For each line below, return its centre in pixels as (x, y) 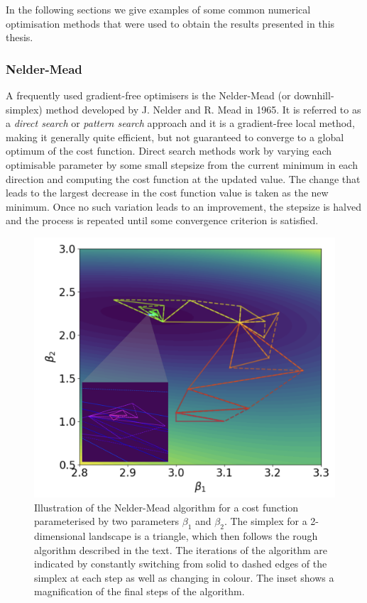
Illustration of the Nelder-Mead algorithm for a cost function (166, 507)
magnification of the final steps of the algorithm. (139, 591)
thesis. (20, 37)
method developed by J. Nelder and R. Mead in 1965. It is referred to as (203, 109)
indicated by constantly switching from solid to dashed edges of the (181, 564)
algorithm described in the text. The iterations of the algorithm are (181, 549)
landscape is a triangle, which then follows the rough (203, 535)
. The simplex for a (265, 521)
